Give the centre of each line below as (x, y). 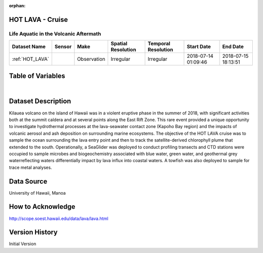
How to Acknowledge (42, 207)
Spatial (119, 44)
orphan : (17, 6)
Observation (91, 59)
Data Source (28, 181)
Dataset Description (40, 101)
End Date (233, 47)
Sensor (63, 47)
